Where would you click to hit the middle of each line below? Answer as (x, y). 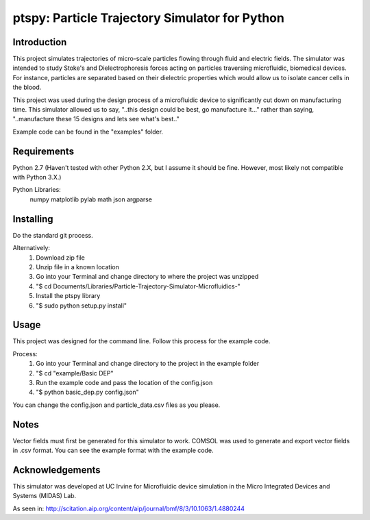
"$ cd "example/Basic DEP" (75, 373)
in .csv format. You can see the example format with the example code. (113, 450)
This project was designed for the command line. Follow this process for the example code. (141, 341)
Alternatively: (32, 248)
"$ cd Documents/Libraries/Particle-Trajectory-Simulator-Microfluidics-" (138, 286)
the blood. (27, 87)
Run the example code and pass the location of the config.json (124, 382)
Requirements (44, 151)
